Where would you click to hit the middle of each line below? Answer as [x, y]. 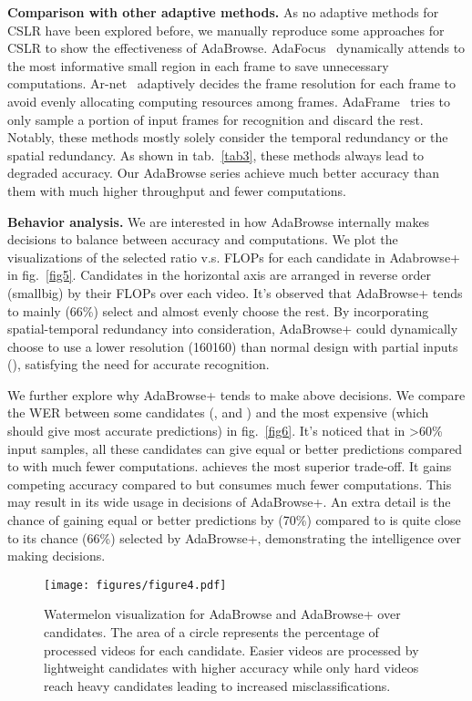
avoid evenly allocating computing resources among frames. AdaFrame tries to [229, 101]
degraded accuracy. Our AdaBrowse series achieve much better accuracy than [223, 173]
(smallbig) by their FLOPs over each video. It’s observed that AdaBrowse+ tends [235, 292]
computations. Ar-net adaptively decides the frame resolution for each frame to [231, 83]
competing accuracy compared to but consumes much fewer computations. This [230, 484]
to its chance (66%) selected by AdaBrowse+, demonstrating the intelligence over [234, 537]
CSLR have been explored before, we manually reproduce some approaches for [226, 30]
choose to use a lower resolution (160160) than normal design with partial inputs [233, 346]
